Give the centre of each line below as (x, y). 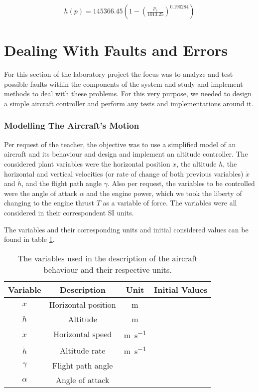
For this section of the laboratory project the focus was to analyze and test (119, 74)
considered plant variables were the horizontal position (87, 163)
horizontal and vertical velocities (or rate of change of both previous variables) (124, 173)
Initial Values (181, 289)
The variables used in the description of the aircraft (108, 258)
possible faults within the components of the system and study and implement (124, 84)
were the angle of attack (41, 193)
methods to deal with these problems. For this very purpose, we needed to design (128, 94)
